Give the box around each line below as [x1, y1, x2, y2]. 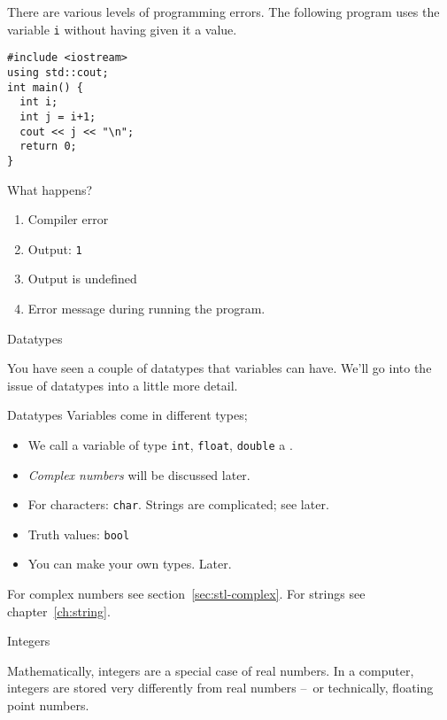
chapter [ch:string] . [7, 601, 111, 620]
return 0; [19, 140, 77, 153]
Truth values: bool [27, 524, 130, 543]
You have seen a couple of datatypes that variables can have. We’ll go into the [7, 359, 432, 377]
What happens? [7, 180, 93, 198]
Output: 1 [27, 239, 82, 258]
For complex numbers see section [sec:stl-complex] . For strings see [7, 585, 366, 603]
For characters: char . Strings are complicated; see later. [27, 495, 329, 514]
